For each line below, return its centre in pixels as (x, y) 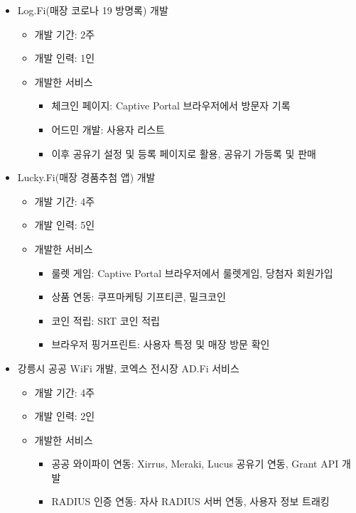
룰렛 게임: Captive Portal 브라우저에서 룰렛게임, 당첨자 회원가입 (192, 272)
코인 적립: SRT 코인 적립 (106, 320)
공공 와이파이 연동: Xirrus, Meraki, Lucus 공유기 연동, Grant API (195, 464)
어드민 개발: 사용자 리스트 (108, 129)
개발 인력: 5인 (65, 225)
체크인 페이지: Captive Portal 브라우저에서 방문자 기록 (171, 106)
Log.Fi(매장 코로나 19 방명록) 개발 (93, 10)
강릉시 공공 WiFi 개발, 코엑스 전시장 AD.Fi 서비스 (128, 368)
